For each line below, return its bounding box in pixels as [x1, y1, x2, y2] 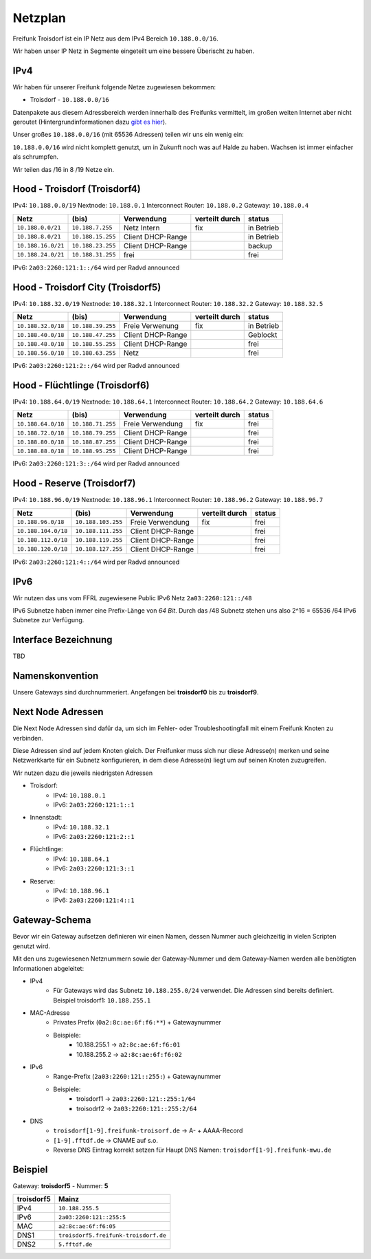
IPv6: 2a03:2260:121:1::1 [53, 800, 135, 809]
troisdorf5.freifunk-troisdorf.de [58, 1231, 166, 1239]
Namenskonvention [12, 670, 99, 682]
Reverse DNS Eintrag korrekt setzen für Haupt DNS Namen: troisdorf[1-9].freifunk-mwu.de [53, 1146, 332, 1154]
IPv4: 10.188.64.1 [53, 855, 110, 863]
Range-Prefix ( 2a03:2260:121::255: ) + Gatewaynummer [53, 1073, 221, 1081]
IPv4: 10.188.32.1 [53, 822, 110, 831]
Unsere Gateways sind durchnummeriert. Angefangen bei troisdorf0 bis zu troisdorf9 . [12, 688, 259, 697]
